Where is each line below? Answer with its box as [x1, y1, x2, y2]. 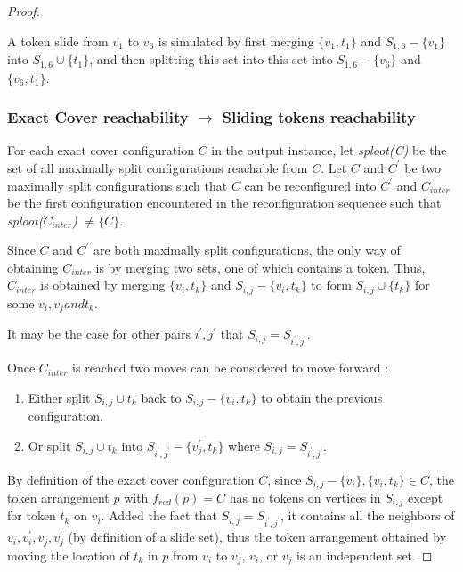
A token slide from [7, 31, 109, 50]
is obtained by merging [40, 275, 166, 294]
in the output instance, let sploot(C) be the [211, 141, 447, 159]
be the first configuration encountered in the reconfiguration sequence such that [7, 193, 442, 212]
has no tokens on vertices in [229, 487, 381, 506]
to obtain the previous [261, 388, 383, 406]
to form [311, 275, 352, 294]
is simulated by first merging [158, 31, 314, 50]
